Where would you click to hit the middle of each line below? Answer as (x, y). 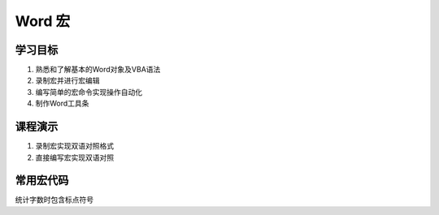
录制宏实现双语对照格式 (74, 146)
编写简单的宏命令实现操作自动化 (89, 92)
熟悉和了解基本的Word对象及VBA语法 (98, 70)
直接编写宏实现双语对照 (74, 157)
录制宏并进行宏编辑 (67, 80)
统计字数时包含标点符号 (54, 200)
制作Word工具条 (62, 103)
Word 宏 (43, 21)
